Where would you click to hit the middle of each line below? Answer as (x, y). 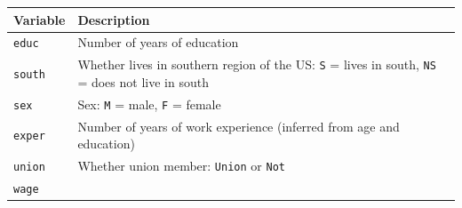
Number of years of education (158, 42)
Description (114, 19)
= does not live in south (143, 81)
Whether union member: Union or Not (181, 166)
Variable (40, 19)
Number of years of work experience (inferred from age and (239, 126)
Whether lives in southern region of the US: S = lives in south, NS (257, 64)
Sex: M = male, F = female (149, 104)
